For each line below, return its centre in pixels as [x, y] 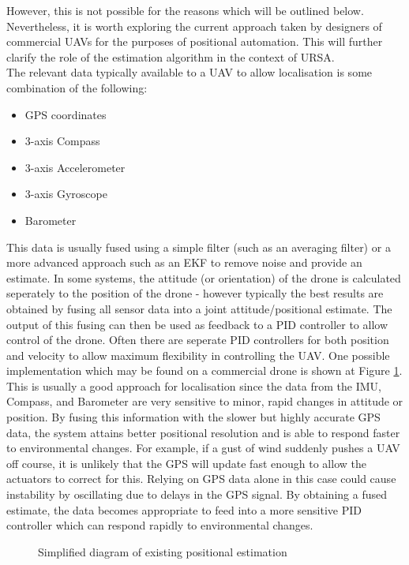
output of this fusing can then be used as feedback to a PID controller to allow [197, 324]
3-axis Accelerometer [75, 167]
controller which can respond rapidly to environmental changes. [160, 525]
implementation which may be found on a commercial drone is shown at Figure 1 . [204, 370]
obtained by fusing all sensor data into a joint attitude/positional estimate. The [199, 308]
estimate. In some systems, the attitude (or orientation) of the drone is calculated [204, 277]
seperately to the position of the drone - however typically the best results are [195, 293]
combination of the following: [77, 87]
